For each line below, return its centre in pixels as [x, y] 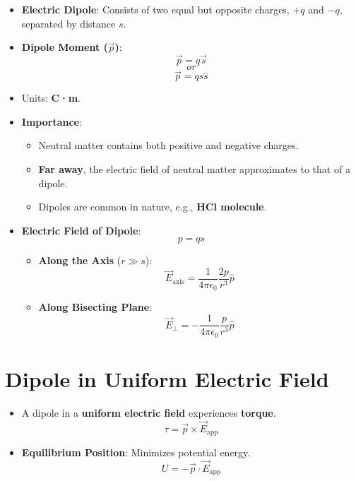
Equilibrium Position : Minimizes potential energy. [136, 452]
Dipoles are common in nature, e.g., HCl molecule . [153, 207]
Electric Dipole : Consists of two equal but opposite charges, [155, 9]
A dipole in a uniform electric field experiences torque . [149, 412]
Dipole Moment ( [65, 47]
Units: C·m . [51, 98]
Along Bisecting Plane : [95, 307]
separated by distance [69, 23]
